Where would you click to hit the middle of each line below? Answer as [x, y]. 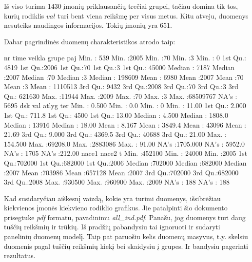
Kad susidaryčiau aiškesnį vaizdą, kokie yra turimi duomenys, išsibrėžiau [112, 198]
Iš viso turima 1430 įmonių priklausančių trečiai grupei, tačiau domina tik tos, [121, 6]
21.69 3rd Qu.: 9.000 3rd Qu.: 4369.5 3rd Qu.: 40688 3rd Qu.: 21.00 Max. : [115, 134]
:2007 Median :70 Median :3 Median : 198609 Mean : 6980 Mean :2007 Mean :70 [124, 77]
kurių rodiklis [24, 15]
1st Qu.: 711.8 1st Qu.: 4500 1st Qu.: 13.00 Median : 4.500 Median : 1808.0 [116, 115]
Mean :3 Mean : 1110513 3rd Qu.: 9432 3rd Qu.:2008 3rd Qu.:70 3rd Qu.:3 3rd [121, 86]
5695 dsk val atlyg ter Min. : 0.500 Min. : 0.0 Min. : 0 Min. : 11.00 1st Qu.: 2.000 [125, 105]
